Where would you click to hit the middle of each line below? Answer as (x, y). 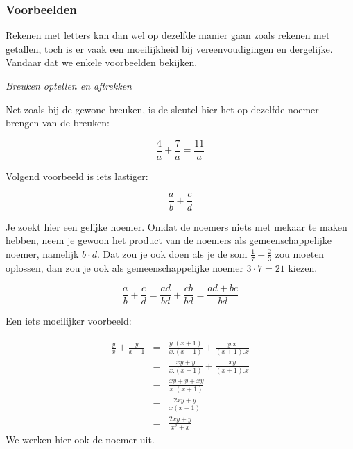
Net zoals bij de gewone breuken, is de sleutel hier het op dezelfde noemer (162, 109)
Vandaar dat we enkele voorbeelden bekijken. (102, 62)
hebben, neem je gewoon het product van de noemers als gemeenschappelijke (169, 240)
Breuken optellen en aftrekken (69, 85)
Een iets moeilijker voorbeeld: (69, 321)
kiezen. (303, 267)
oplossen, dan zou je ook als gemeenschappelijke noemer (124, 267)
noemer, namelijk (42, 253)
